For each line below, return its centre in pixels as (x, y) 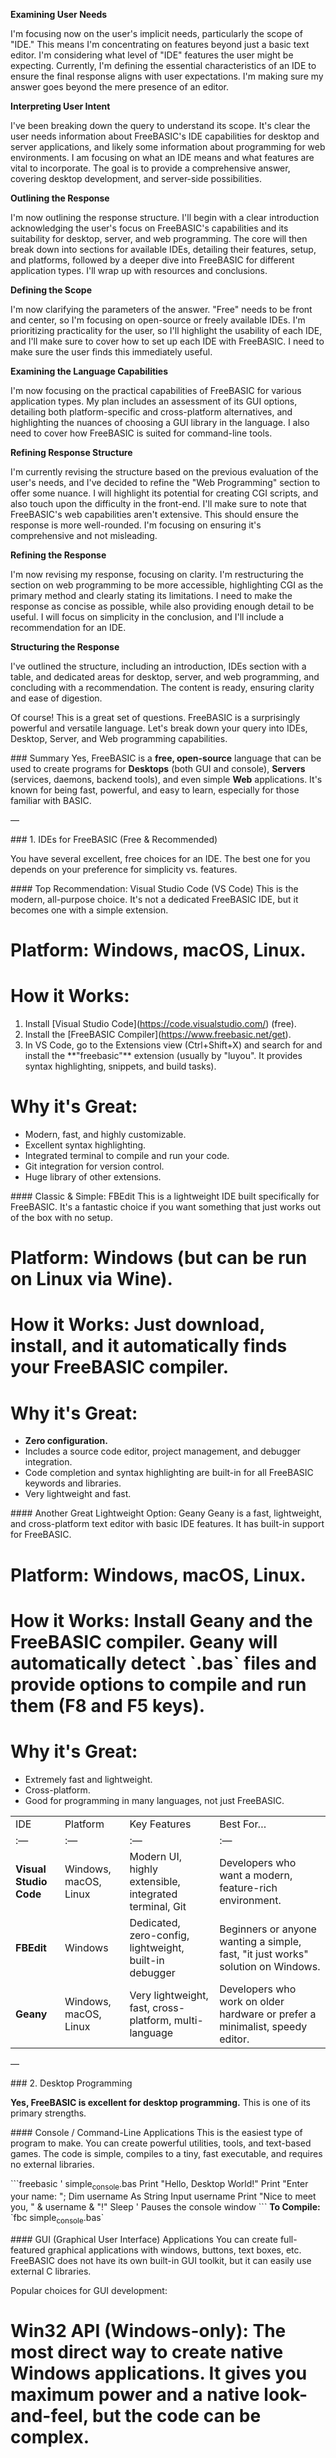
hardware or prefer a (268, 2014)
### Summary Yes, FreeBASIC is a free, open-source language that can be (166, 758)
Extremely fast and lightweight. (88, 1779)
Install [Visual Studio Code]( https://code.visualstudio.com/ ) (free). (160, 1024)
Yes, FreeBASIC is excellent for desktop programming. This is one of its (160, 2102)
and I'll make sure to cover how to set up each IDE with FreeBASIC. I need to (167, 341)
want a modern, (256, 1875)
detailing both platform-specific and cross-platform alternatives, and (151, 412)
